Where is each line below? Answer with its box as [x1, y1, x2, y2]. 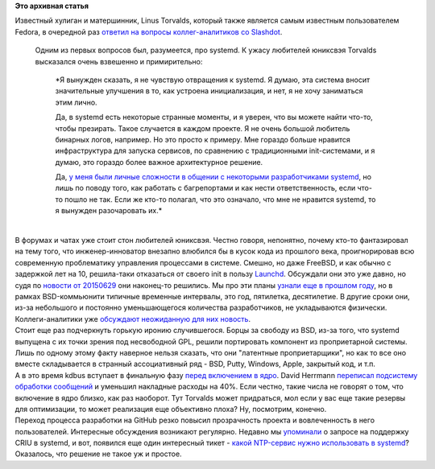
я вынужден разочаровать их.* [55, 206, 163, 216]
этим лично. [55, 97, 97, 107]
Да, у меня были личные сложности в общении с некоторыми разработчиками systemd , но [55, 172, 372, 182]
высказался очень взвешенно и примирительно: [35, 56, 203, 66]
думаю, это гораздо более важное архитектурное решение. [55, 157, 263, 167]
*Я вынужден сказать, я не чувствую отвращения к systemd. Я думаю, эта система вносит [55, 75, 371, 84]
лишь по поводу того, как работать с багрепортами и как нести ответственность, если [55, 183, 356, 193]
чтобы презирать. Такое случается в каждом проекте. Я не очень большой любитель [55, 123, 350, 133]
